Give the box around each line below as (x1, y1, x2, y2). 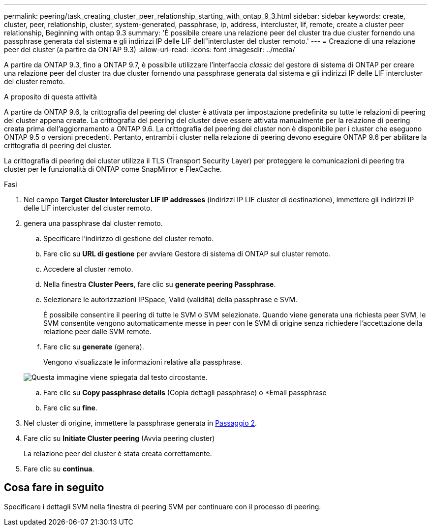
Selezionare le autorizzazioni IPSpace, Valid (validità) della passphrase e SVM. (43, 295, 298, 304)
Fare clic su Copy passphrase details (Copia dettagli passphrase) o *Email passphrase (43, 388, 327, 397)
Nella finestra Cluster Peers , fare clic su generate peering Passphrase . (43, 280, 276, 288)
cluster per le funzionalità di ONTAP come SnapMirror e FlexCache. (4, 165, 222, 173)
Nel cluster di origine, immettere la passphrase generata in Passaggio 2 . (24, 419, 257, 427)
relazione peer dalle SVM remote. (43, 327, 152, 336)
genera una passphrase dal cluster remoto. (24, 219, 163, 227)
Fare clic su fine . (43, 404, 97, 412)
